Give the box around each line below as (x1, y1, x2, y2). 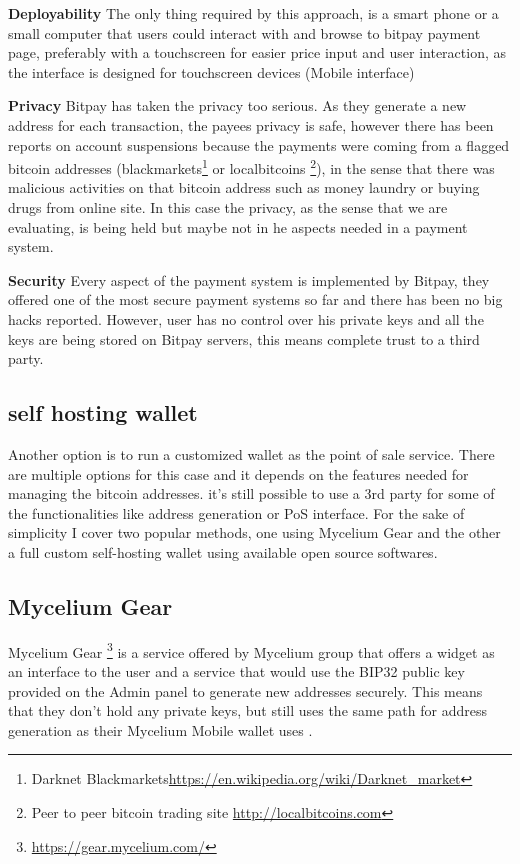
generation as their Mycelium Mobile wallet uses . (8, 719, 313, 740)
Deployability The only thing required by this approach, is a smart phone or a (8, 3, 499, 23)
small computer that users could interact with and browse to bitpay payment (8, 22, 481, 43)
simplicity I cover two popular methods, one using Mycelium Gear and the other (8, 522, 501, 543)
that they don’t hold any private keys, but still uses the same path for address (8, 700, 487, 721)
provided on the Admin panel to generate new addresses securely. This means (8, 680, 483, 701)
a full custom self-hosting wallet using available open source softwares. (8, 541, 438, 562)
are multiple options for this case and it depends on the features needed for (8, 463, 469, 484)
